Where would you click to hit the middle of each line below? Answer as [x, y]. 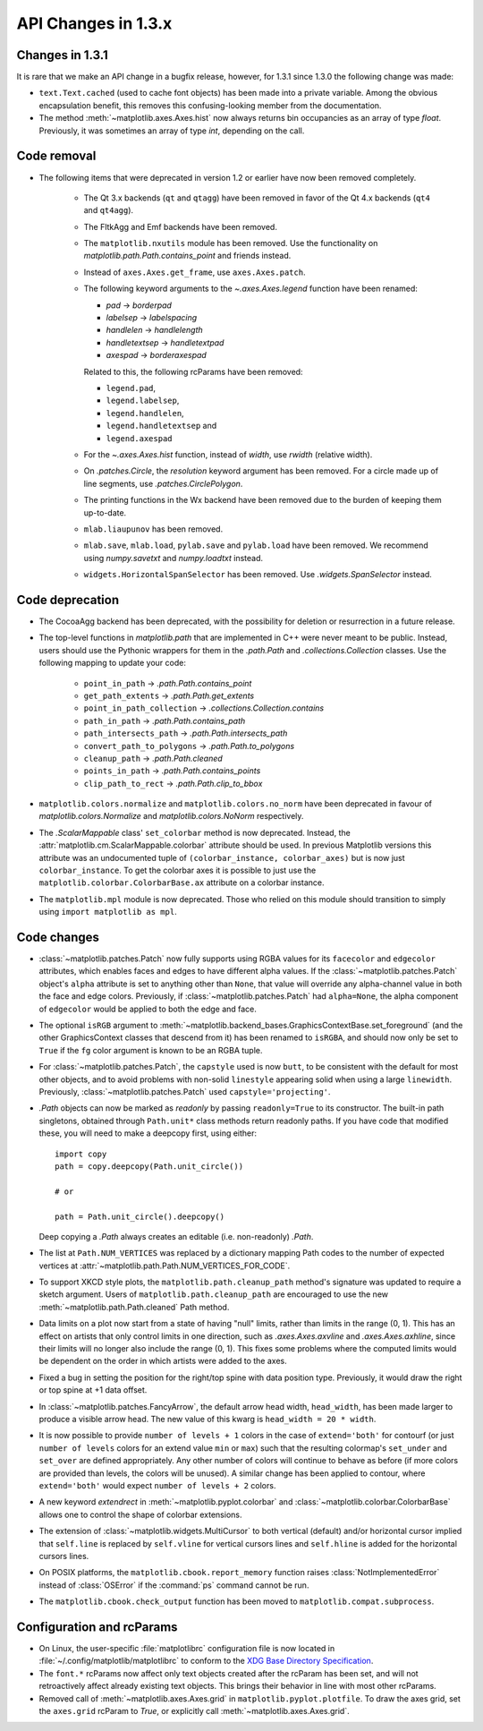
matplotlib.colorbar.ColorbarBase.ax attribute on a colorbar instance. [182, 883]
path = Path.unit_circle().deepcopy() [140, 1216]
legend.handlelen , [145, 413]
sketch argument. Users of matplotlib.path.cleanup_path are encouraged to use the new [214, 1294]
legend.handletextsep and [161, 426]
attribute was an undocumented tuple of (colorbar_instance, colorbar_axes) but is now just [222, 857]
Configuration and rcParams [97, 1627]
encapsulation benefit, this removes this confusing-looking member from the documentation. [210, 105]
